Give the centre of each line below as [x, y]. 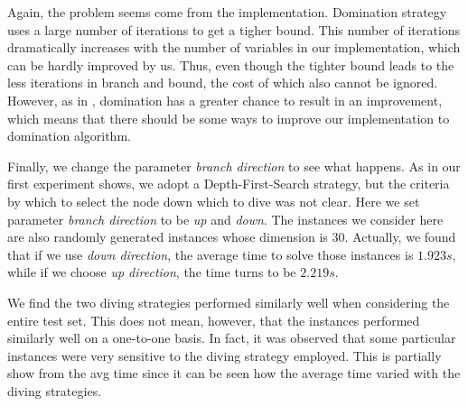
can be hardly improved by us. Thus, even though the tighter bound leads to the [231, 65]
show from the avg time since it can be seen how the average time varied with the [234, 373]
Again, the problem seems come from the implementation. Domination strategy [227, 12]
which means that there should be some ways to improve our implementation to [229, 118]
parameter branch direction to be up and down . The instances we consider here [225, 219]
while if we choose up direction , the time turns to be [152, 272]
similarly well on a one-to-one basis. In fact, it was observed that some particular [232, 338]
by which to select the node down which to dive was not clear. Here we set [214, 201]
